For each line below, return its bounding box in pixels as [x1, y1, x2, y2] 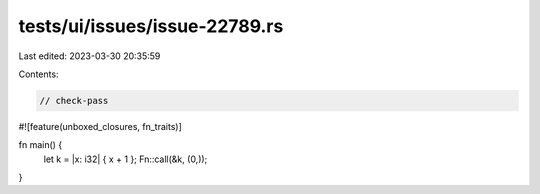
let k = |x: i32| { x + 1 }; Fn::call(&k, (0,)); [43, 153, 208, 165]
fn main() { [18, 139, 63, 151]
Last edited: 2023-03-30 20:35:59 [18, 50, 161, 62]
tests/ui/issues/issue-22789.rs [18, 15, 284, 37]
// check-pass [39, 95, 109, 106]
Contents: [18, 68, 59, 80]
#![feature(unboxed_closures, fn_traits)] [18, 120, 182, 132]
